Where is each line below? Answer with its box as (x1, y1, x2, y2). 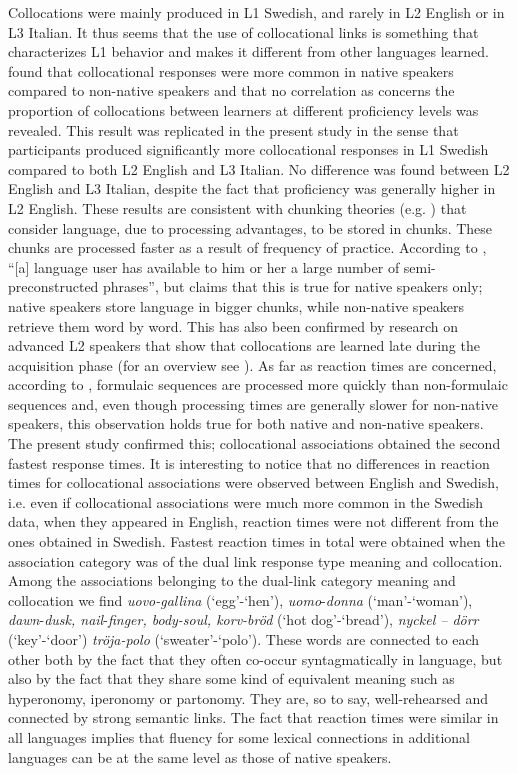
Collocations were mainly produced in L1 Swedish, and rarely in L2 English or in (8, 2, 505, 22)
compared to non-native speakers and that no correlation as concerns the (8, 80, 455, 101)
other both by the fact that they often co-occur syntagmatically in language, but (8, 648, 503, 669)
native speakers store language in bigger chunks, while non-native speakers (8, 295, 464, 316)
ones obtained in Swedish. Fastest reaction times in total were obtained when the (8, 531, 505, 552)
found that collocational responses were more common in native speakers (8, 60, 454, 81)
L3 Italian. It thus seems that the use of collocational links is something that (8, 21, 479, 42)
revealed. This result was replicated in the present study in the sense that (8, 119, 459, 140)
